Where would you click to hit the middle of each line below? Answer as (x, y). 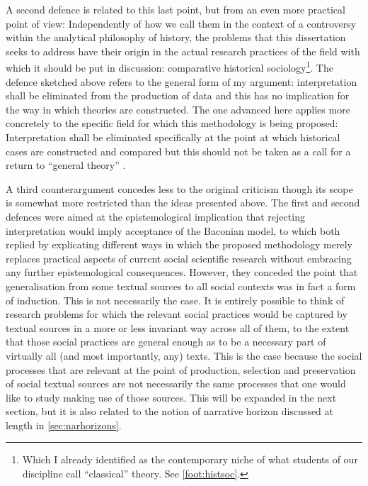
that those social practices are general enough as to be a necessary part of (166, 342)
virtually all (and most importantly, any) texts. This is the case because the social (184, 355)
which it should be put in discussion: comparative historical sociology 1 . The (169, 67)
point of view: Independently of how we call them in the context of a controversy (181, 23)
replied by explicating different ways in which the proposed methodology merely (179, 244)
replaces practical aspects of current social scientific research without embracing (179, 258)
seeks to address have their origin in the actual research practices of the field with (183, 51)
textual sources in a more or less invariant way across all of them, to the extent (178, 327)
